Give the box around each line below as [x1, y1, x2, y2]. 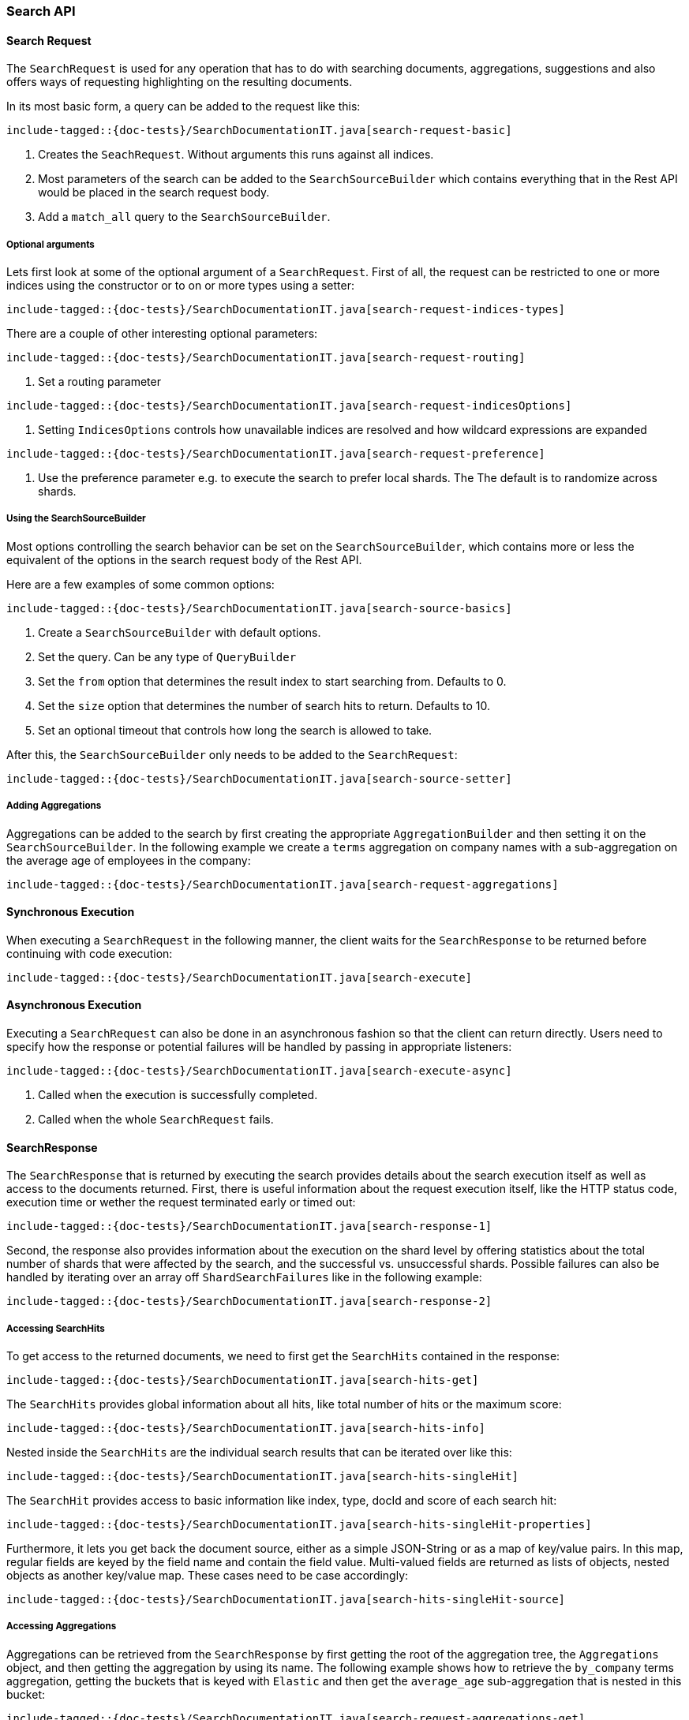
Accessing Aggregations [6, 1621, 117, 1632]
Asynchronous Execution [6, 998, 142, 1012]
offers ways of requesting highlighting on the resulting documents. [6, 75, 353, 89]
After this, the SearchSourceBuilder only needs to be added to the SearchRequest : [6, 747, 458, 761]
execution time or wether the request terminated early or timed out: [6, 1195, 356, 1210]
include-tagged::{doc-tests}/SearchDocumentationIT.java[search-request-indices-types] [6, 303, 566, 316]
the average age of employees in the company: [6, 853, 251, 867]
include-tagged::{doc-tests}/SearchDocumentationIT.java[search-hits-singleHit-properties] [6, 1518, 592, 1531]
